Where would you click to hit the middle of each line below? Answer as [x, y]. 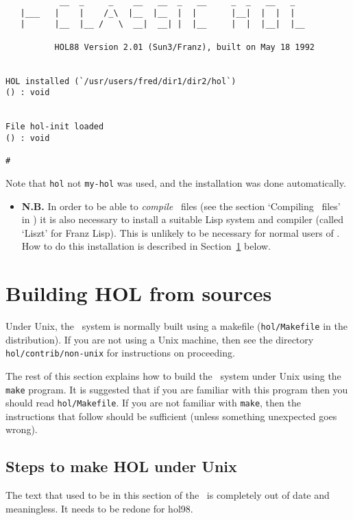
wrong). [22, 429]
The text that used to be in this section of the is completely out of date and [168, 495]
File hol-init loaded [55, 127]
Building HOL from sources [139, 293]
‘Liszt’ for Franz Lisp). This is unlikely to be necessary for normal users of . [181, 232]
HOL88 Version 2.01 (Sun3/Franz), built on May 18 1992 [185, 47]
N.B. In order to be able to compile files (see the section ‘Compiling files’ [181, 206]
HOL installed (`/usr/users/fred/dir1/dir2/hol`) [121, 81]
